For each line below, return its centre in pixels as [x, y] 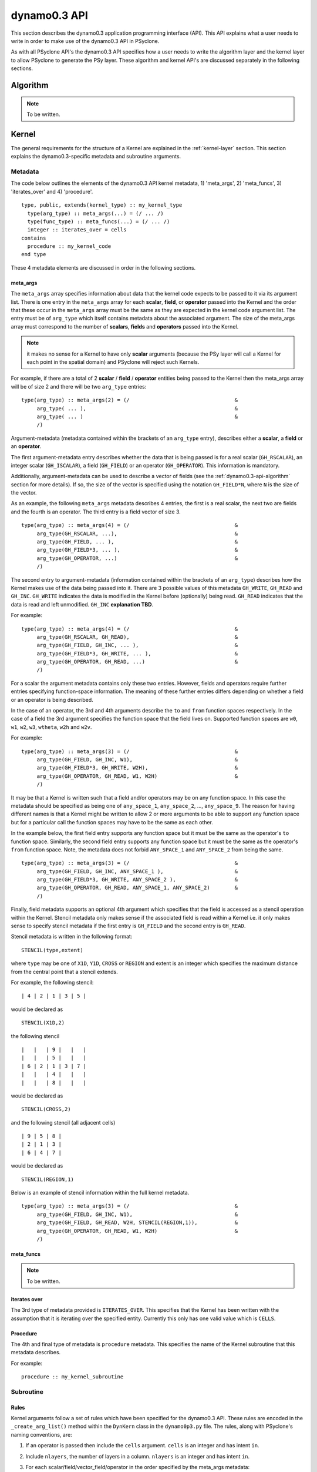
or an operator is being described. [52, 699]
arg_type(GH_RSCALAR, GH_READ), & [137, 637]
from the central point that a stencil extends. [65, 972]
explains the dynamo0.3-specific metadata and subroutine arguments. [96, 157]
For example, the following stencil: [52, 982]
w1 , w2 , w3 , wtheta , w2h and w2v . [51, 727]
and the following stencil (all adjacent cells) [63, 1122]
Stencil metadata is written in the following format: [72, 937]
